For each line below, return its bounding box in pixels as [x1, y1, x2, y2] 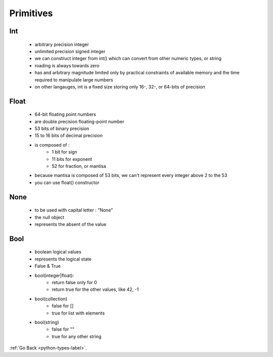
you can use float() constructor [34, 180, 100, 186]
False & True [34, 263, 61, 269]
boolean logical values [34, 249, 82, 255]
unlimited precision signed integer [34, 48, 106, 54]
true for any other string [52, 333, 102, 339]
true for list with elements [52, 310, 105, 316]
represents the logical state [34, 256, 92, 262]
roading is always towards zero [34, 62, 100, 68]
